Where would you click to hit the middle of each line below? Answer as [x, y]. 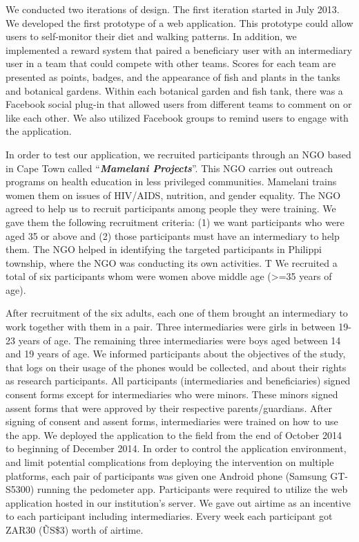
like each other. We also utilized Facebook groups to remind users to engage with [177, 117]
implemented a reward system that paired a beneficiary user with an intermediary [179, 49]
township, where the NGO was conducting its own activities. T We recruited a [172, 262]
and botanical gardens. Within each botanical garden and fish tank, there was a [174, 90]
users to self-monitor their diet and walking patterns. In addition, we [151, 36]
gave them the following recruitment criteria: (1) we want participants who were [175, 222]
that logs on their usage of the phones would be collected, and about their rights [176, 367]
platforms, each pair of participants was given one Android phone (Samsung [166, 475]
